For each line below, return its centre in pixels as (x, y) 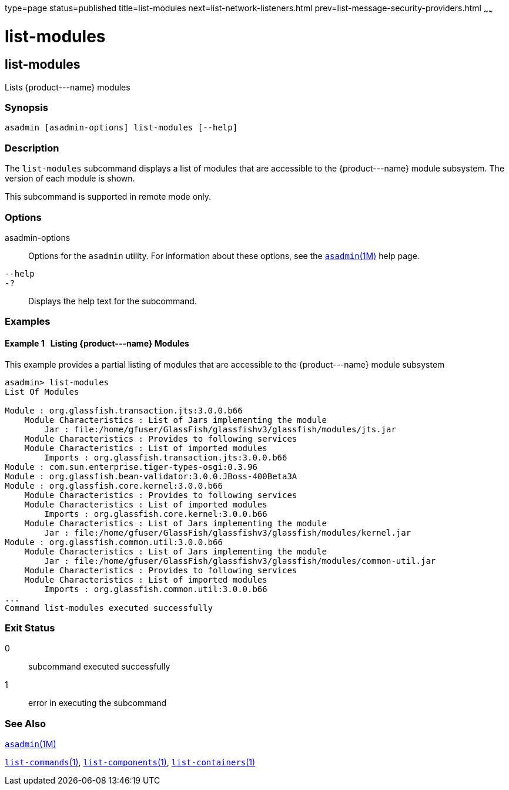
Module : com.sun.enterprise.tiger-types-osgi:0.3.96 (131, 467)
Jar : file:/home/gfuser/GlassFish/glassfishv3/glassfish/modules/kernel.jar (228, 532)
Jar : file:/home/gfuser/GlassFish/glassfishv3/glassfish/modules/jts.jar (220, 429)
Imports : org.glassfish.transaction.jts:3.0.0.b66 (166, 457)
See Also (25, 723)
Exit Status (30, 628)
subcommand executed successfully (99, 667)
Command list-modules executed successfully (109, 608)
